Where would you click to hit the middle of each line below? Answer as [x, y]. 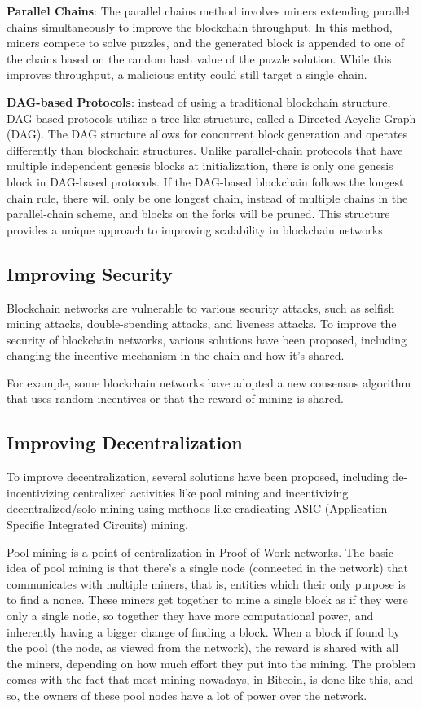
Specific [26, 525]
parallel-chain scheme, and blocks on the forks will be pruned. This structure [198, 214]
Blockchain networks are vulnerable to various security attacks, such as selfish [201, 307]
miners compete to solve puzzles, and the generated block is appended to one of [206, 43]
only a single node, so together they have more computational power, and [190, 616]
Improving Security [90, 273]
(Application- [358, 508]
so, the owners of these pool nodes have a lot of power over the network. [187, 695]
